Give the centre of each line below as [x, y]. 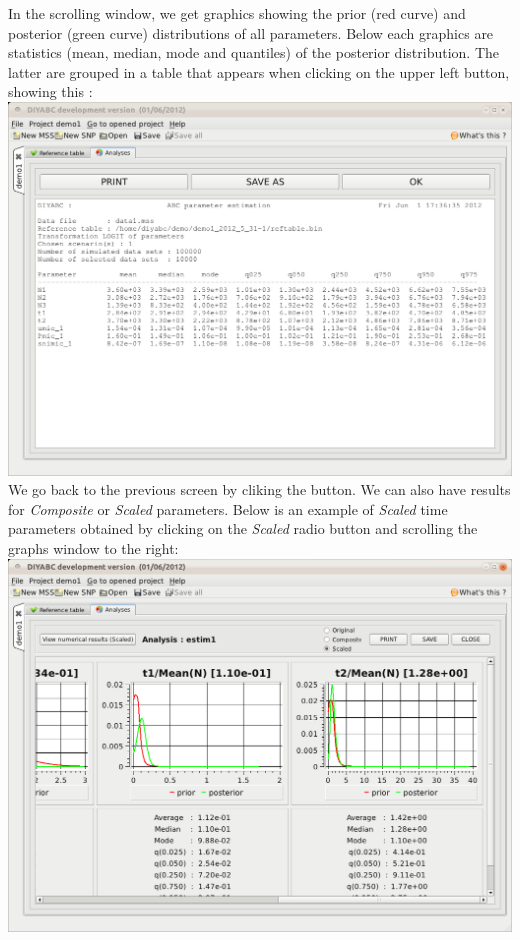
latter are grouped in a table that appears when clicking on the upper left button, [259, 71]
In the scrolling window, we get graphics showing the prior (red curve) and [237, 13]
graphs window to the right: [93, 547]
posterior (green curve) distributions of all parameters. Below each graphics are [251, 32]
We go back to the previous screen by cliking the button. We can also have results [259, 489]
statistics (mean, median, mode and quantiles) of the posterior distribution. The [253, 52]
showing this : [50, 91]
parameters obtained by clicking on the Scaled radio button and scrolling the [243, 528]
